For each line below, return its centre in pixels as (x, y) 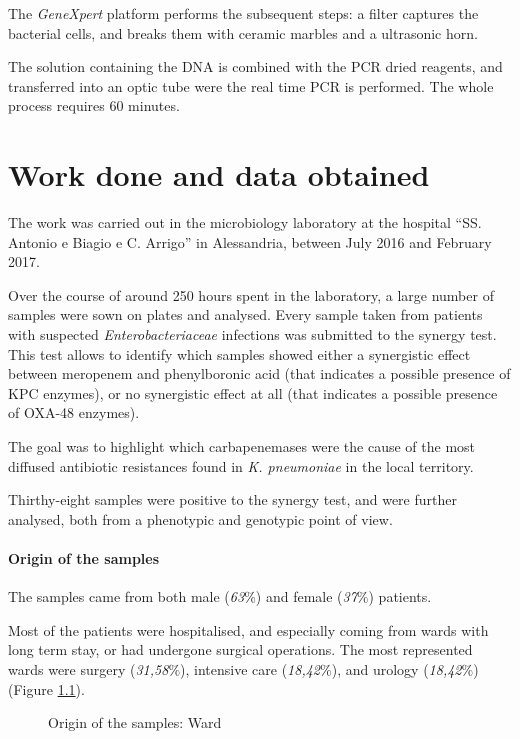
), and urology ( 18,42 (396, 668)
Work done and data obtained (219, 174)
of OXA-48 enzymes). (74, 412)
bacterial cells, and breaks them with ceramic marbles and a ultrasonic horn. (243, 32)
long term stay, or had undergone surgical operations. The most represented (240, 649)
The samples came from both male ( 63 (126, 596)
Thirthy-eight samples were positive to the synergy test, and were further (232, 499)
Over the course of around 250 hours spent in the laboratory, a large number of (251, 294)
